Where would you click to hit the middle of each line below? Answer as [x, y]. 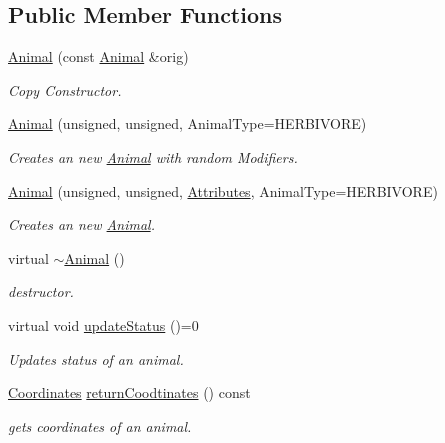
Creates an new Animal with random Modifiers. [153, 156]
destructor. [41, 291]
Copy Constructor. [65, 89]
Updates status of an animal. [96, 358]
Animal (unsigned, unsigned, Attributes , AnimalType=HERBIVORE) [223, 190]
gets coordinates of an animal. [100, 425]
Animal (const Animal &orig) [98, 56]
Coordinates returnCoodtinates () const [129, 392]
